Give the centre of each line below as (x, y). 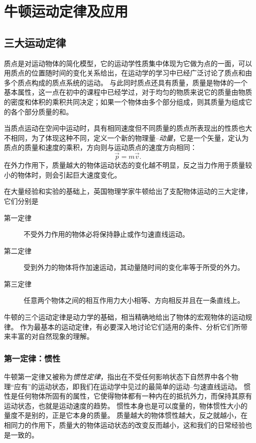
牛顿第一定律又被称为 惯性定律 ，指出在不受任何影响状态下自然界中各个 (118, 377)
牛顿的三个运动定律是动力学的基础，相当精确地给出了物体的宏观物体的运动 (125, 317)
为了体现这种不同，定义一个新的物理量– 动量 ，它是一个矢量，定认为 (140, 137)
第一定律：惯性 (32, 358)
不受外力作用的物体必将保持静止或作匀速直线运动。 (106, 234)
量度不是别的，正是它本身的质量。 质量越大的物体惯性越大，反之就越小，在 (126, 415)
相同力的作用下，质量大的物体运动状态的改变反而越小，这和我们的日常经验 (125, 425)
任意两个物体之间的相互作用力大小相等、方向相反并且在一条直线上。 (134, 300)
